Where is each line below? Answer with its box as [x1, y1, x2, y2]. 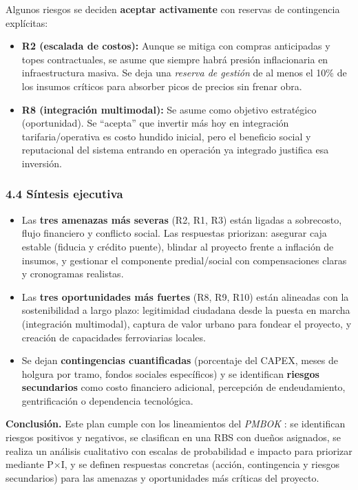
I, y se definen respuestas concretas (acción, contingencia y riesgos [61, 457, 339, 471]
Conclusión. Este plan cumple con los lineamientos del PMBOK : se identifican [6, 416, 346, 431]
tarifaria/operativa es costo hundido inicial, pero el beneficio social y [21, 129, 311, 143]
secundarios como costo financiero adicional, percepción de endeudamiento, [21, 380, 346, 394]
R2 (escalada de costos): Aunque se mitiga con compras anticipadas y [21, 39, 330, 53]
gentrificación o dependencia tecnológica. [21, 393, 193, 407]
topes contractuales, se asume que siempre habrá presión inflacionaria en [21, 52, 328, 66]
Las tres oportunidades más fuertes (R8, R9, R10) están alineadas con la [21, 289, 349, 303]
